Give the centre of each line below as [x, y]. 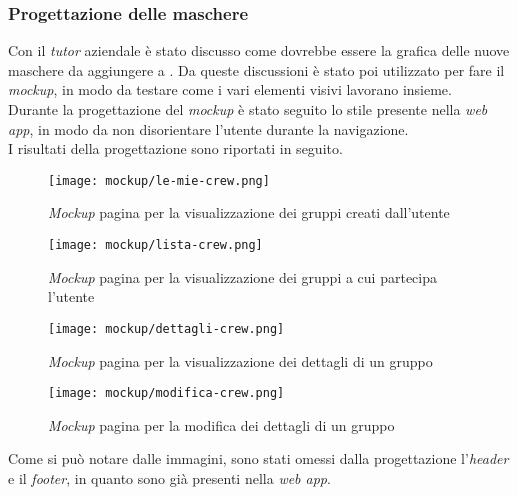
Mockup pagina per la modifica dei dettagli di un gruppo [221, 424]
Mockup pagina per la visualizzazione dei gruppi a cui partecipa [243, 276]
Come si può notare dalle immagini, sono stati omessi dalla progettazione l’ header [258, 458]
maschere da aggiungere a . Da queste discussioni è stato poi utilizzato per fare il [256, 69]
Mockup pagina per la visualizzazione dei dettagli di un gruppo [240, 360]
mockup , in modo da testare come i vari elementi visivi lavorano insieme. [230, 89]
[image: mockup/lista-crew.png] [155, 245]
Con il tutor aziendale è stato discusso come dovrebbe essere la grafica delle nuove [259, 50]
